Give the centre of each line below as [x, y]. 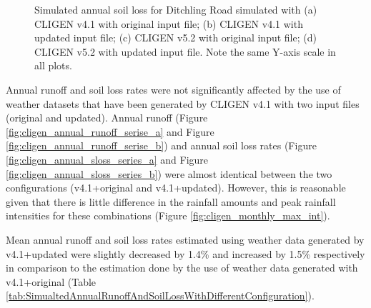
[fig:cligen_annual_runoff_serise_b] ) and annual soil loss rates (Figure [161, 145]
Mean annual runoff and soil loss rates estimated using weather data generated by [185, 239]
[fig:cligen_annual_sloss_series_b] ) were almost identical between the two [169, 173]
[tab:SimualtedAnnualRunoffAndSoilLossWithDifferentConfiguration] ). [160, 295]
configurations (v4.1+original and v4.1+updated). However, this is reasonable [176, 188]
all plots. [53, 65]
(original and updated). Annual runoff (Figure [107, 118]
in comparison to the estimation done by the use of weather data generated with [182, 268]
